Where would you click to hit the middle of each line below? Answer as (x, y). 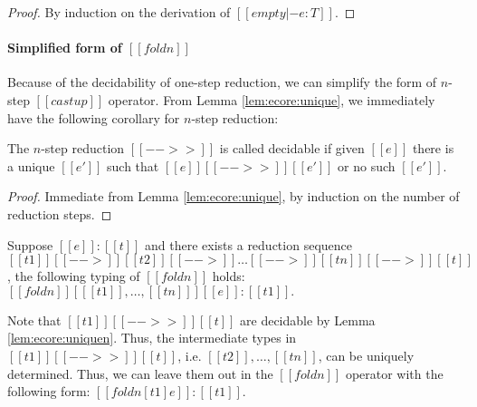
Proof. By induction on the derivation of (119, 12)
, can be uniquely (366, 355)
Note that (34, 320)
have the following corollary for (94, 117)
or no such (367, 165)
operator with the (394, 373)
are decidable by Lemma (308, 320)
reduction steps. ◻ (60, 213)
